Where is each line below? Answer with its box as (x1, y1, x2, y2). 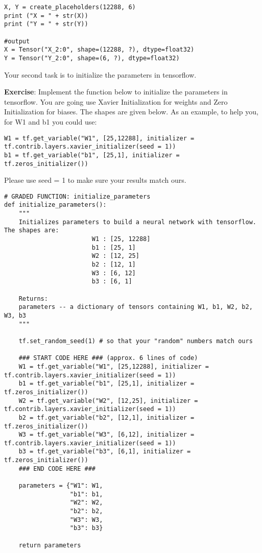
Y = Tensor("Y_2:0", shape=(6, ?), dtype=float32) (4, 54, 180, 62)
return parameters (18, 541, 81, 549)
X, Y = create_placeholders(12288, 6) (4, 4, 136, 11)
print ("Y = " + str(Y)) (4, 20, 88, 28)
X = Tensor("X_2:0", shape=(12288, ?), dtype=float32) (4, 46, 195, 54)
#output (4, 37, 30, 45)
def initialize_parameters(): (4, 201, 107, 209)
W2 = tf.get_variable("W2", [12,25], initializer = (18, 397, 198, 404)
